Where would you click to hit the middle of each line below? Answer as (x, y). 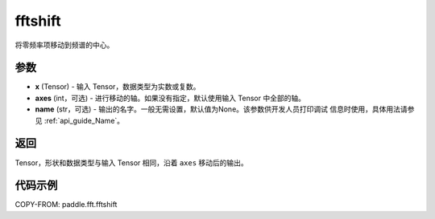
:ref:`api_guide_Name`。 (84, 120)
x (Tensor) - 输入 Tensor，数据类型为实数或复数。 (118, 87)
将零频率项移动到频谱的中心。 (64, 45)
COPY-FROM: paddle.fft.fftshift (66, 205)
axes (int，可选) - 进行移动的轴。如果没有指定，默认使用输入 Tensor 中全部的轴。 (170, 98)
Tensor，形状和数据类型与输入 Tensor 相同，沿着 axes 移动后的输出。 (132, 162)
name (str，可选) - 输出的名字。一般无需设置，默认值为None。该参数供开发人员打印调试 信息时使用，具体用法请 (221, 109)
